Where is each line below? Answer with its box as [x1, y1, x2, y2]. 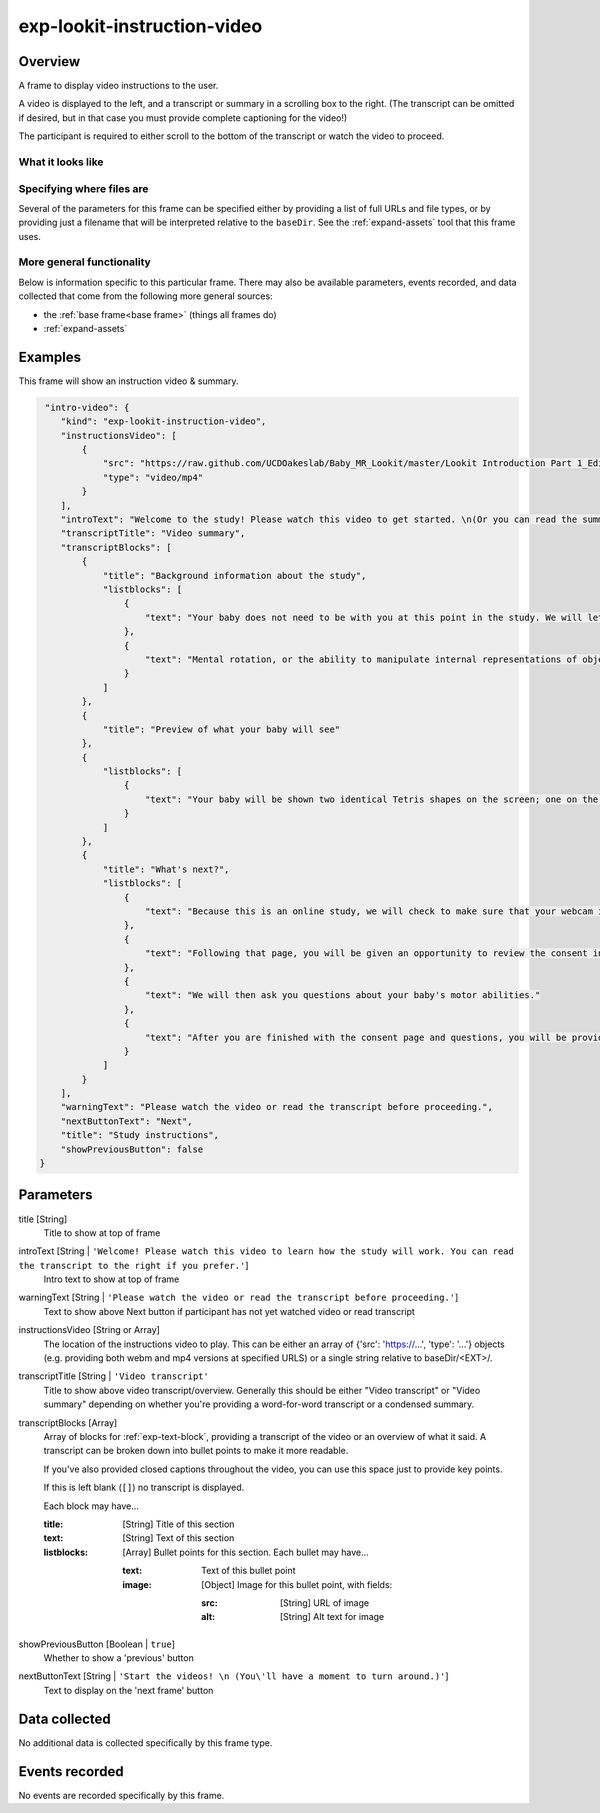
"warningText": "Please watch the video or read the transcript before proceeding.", [60, 1101, 494, 1113]
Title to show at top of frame [43, 1226, 161, 1239]
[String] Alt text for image [280, 1611, 385, 1623]
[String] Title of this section [122, 1518, 235, 1530]
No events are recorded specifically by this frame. [18, 1789, 225, 1801]
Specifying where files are [18, 181, 149, 195]
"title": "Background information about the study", [102, 570, 367, 581]
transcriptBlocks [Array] [18, 1416, 118, 1429]
